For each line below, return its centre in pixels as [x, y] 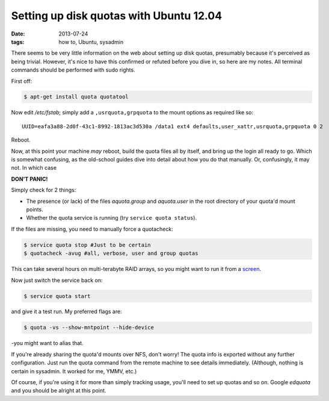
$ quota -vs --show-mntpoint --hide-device [89, 328]
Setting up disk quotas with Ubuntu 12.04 [117, 16]
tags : [18, 42]
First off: [22, 81]
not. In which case [34, 168]
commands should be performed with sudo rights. [73, 70]
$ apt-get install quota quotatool [76, 97]
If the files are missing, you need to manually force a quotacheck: [92, 229]
